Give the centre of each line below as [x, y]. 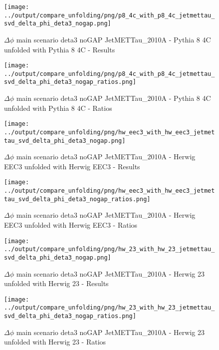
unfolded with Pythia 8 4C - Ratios [58, 108]
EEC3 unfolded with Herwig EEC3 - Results [72, 166]
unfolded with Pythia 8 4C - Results [60, 49]
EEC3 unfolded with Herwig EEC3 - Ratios [71, 225]
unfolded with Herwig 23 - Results [56, 283]
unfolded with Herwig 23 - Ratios [55, 342]
